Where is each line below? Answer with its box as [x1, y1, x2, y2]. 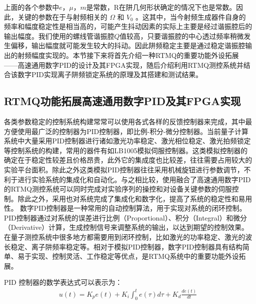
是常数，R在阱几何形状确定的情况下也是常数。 [86, 2, 236, 12]
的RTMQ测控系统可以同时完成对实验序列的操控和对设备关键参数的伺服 [4, 184, 232, 194]
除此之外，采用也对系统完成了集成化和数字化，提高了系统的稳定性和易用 [17, 193, 252, 203]
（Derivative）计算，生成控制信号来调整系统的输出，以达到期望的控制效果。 [4, 222, 249, 232]
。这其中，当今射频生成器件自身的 [135, 11, 246, 22]
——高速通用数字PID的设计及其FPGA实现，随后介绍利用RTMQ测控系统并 [4, 59, 244, 70]
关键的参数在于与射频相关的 [17, 11, 107, 22]
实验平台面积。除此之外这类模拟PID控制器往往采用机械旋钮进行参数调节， [4, 164, 244, 174]
